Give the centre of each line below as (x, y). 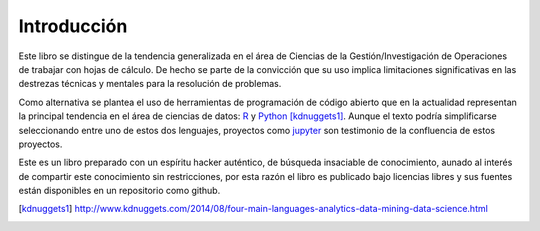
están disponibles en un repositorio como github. (119, 191)
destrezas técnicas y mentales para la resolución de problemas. (150, 84)
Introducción (73, 26)
